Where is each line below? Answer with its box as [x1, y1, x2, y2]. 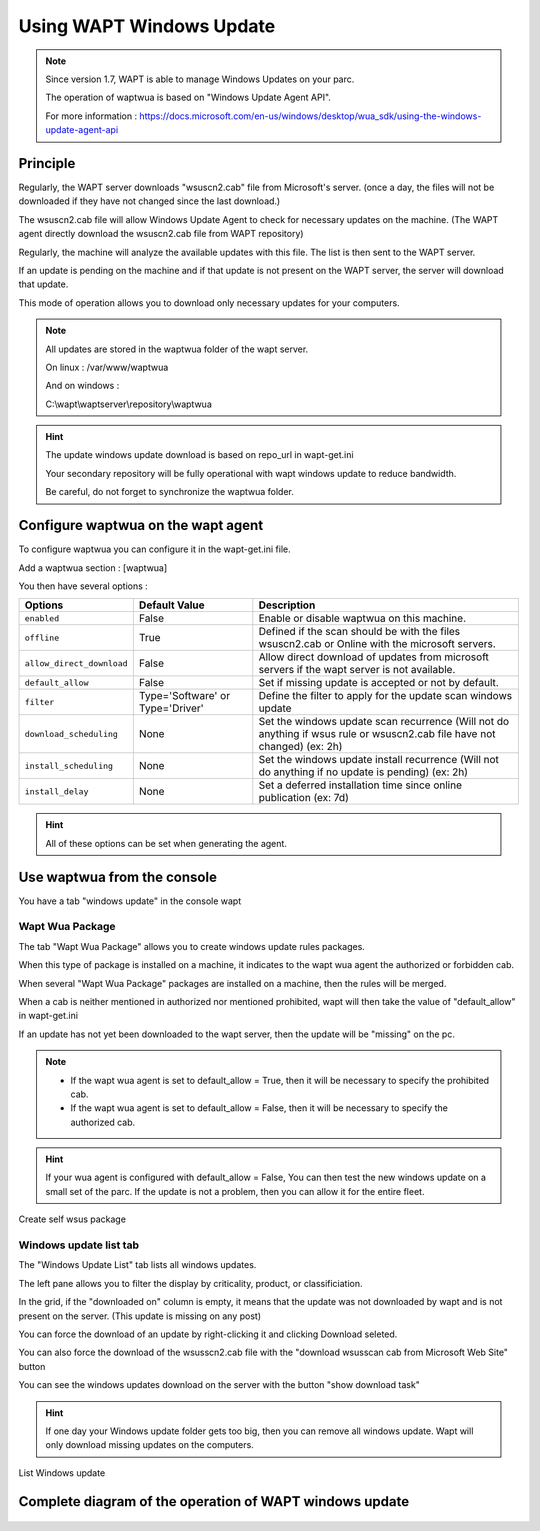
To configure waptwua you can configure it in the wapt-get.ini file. [18, 543, 291, 555]
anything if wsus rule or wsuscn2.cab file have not [258, 727, 496, 741]
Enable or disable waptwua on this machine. [258, 611, 467, 625]
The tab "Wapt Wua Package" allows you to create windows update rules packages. [18, 940, 365, 952]
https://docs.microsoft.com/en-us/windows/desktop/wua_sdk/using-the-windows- [139, 110, 482, 122]
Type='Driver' [138, 701, 204, 715]
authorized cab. [70, 1116, 135, 1128]
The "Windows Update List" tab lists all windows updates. [18, 1259, 257, 1271]
